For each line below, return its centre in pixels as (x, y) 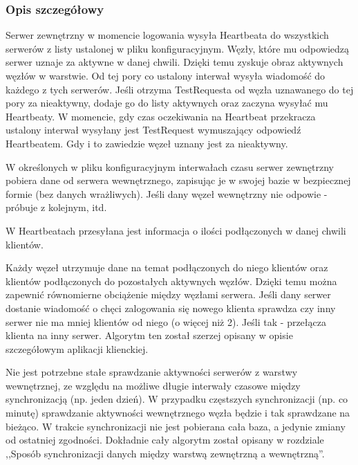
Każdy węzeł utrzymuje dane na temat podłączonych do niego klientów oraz (167, 267)
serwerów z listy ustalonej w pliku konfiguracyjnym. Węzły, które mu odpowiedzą (178, 48)
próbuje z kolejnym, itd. (56, 207)
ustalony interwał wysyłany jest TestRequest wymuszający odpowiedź (153, 130)
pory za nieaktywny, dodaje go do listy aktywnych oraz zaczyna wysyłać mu (167, 103)
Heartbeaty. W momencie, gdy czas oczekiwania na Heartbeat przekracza (161, 116)
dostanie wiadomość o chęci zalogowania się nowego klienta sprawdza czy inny (171, 308)
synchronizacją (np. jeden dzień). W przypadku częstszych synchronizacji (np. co (177, 399)
